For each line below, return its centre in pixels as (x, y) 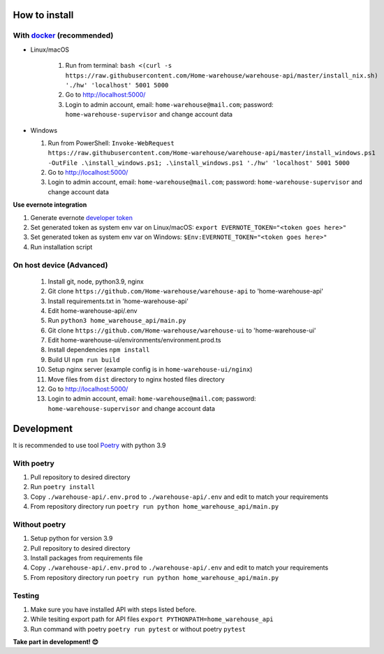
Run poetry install (63, 487)
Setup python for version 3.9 (72, 539)
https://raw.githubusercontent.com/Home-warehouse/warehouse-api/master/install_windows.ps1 (212, 153)
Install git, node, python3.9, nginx (96, 281)
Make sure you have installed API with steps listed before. (113, 609)
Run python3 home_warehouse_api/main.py (117, 321)
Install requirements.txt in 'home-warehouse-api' (118, 301)
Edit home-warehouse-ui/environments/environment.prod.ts (134, 340)
